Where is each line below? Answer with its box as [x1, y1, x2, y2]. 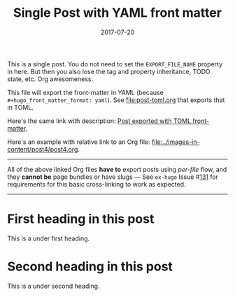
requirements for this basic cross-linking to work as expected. [7, 180, 187, 188]
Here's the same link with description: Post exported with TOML [7, 117, 191, 125]
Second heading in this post [7, 259, 173, 275]
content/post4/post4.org [7, 145, 78, 153]
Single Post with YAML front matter [13, 5, 222, 21]
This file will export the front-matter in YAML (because [7, 88, 164, 96]
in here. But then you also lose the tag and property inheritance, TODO [7, 67, 211, 75]
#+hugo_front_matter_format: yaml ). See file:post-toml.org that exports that [7, 96, 225, 104]
